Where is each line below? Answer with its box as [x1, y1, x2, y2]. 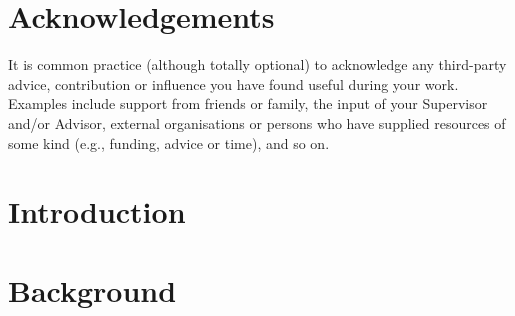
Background [8, 269, 177, 310]
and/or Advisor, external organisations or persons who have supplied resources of [8, 112, 506, 133]
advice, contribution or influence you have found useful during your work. [8, 73, 459, 94]
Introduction [8, 191, 186, 232]
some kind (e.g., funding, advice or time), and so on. [8, 132, 330, 153]
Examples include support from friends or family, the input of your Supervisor [8, 93, 488, 114]
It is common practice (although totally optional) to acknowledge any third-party [8, 54, 507, 75]
